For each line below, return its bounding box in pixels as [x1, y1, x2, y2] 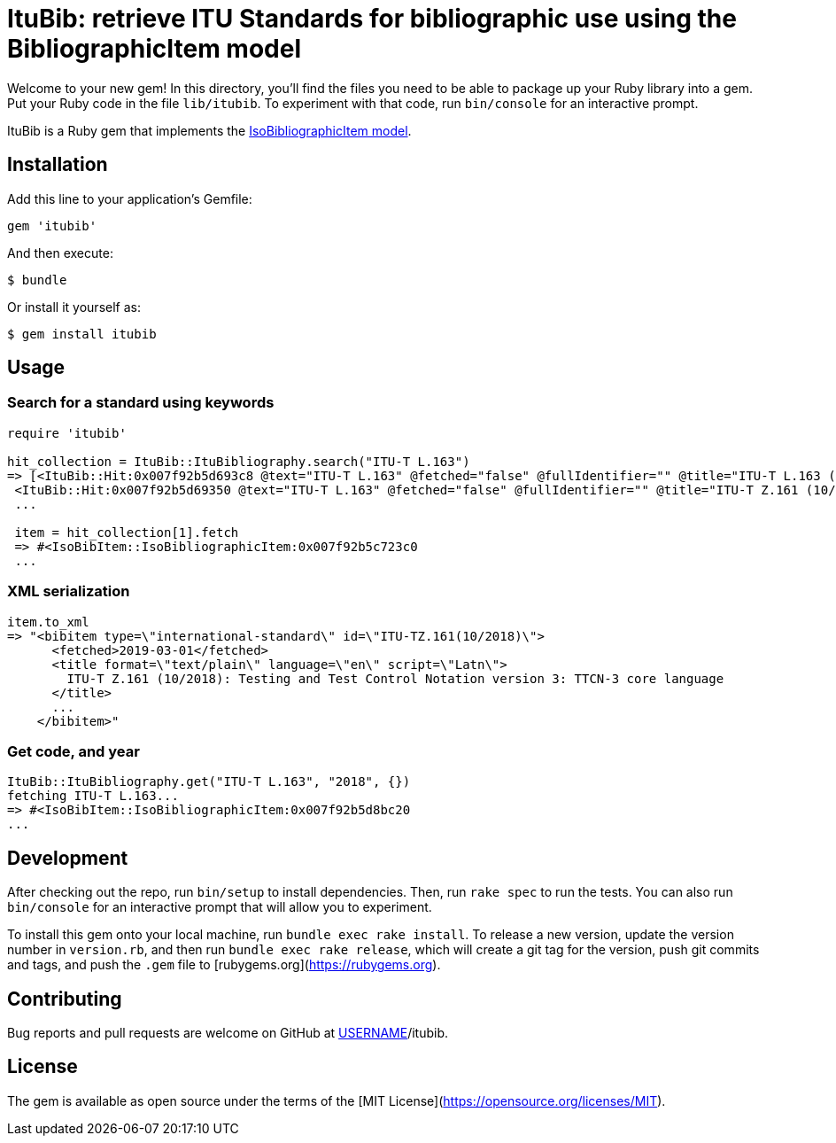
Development [7, 846, 128, 869]
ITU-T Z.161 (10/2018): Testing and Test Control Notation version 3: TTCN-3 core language [66, 671, 724, 686]
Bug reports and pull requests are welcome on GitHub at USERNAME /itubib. [7, 1025, 449, 1040]
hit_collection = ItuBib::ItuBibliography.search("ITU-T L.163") [7, 454, 470, 469]
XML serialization [7, 582, 130, 601]
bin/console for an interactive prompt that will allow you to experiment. [7, 899, 432, 915]
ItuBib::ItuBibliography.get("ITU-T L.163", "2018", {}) [7, 774, 411, 789]
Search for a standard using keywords [7, 393, 275, 412]
